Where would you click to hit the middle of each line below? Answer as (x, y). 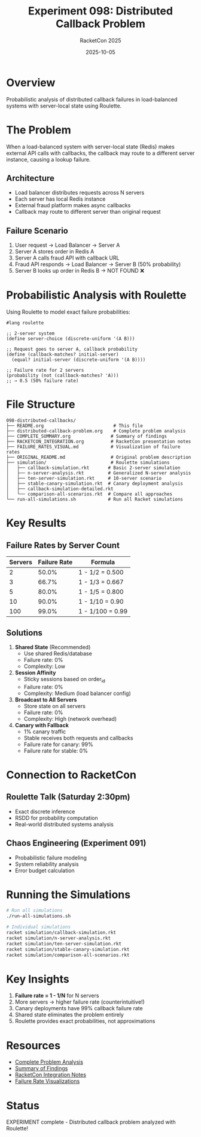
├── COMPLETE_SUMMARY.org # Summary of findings (87, 437)
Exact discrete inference (45, 811)
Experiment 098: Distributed (100, 11)
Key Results (36, 523)
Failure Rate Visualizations (47, 1081)
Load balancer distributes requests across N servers (80, 193)
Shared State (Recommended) (53, 647)
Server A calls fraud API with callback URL (67, 258)
